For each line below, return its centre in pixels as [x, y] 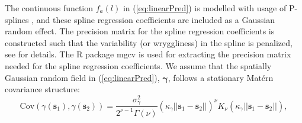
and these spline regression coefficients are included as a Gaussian [155, 19]
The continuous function [49, 8]
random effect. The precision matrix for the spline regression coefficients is [140, 31]
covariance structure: [42, 89]
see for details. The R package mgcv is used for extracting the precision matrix [148, 54]
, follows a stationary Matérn [221, 77]
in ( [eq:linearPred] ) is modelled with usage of [205, 8]
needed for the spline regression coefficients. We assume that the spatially [138, 65]
